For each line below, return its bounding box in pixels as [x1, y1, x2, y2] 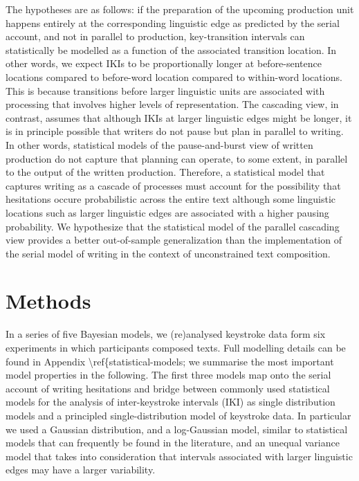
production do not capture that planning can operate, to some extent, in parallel [6, 151, 348, 165]
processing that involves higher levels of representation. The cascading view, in [6, 97, 339, 111]
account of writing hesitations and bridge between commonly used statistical [6, 381, 330, 395]
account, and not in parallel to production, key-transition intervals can [6, 29, 305, 44]
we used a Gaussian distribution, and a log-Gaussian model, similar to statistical [6, 421, 348, 436]
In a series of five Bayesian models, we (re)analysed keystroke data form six [6, 327, 326, 341]
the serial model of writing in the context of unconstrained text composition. [6, 246, 331, 260]
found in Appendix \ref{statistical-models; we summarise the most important [6, 354, 334, 368]
